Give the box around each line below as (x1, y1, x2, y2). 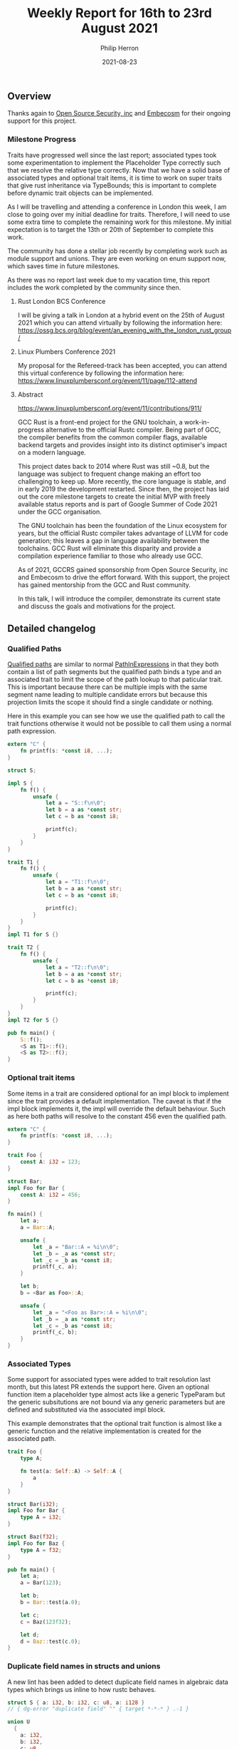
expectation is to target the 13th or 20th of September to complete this (7, 225, 214, 233)
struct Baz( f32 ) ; (7, 1534, 59, 1541)
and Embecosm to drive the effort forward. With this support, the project (17, 573, 230, 581)
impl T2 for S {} (7, 1016, 59, 1024)
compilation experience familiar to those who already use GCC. (17, 551, 203, 560)
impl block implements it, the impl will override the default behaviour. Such (7, 1104, 226, 1113)
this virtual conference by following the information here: (17, 369, 184, 377)
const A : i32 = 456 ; (20, 1191, 81, 1198)
